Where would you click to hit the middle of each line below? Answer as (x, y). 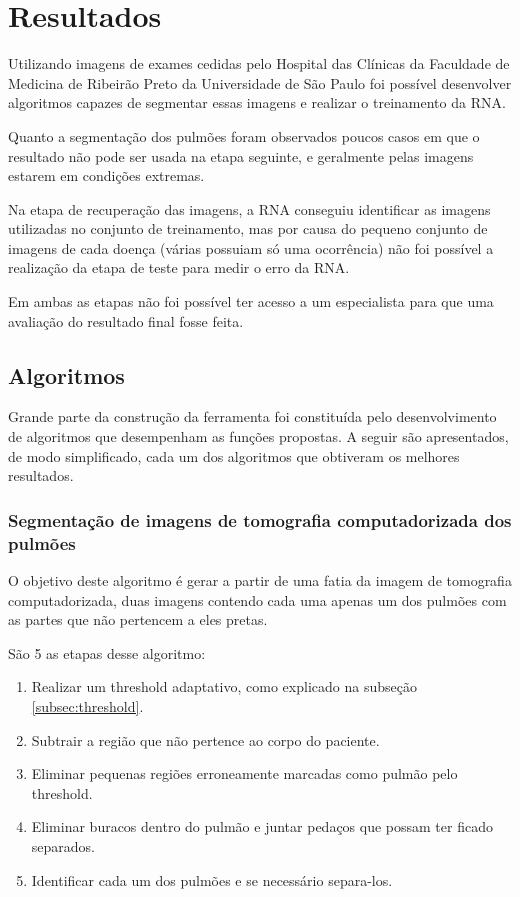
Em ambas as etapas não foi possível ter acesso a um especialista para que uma (251, 301)
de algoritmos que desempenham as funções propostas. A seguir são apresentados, (258, 436)
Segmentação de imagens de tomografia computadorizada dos (260, 519)
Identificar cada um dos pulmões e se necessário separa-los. (212, 879)
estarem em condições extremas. (106, 175)
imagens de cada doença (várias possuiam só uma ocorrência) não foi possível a (251, 247)
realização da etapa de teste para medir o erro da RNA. (179, 267)
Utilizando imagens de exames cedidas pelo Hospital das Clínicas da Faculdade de (259, 63)
